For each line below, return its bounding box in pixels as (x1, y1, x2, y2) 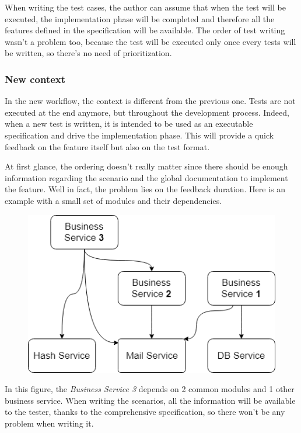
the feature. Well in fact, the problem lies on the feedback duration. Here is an (5, 183, 285, 195)
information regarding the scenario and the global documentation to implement (5, 171, 288, 183)
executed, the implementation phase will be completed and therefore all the (5, 12, 275, 25)
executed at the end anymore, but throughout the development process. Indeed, (5, 106, 289, 118)
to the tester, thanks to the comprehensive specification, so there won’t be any (5, 406, 285, 418)
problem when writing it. (5, 417, 94, 429)
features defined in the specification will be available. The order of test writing (5, 24, 285, 36)
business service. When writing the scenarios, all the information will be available (5, 394, 296, 406)
